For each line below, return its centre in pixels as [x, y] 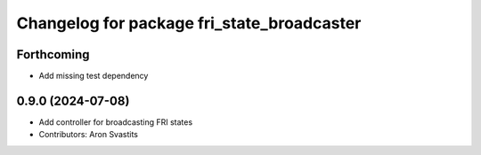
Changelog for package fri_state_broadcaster [189, 23]
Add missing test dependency [94, 76]
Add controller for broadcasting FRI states [116, 122]
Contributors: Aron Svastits [88, 135]
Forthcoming [53, 54]
